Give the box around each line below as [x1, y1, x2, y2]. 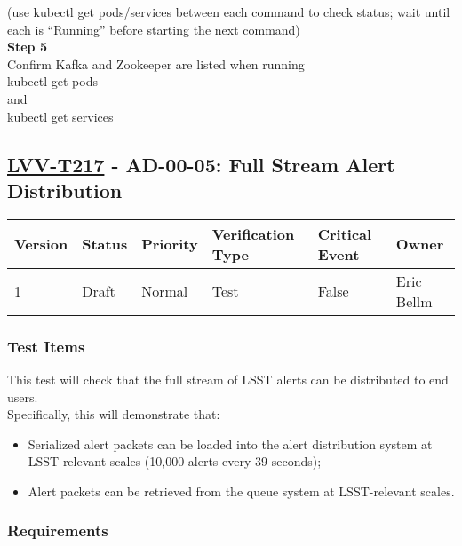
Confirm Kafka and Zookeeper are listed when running [7, 54, 305, 73]
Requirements [7, 519, 108, 542]
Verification [211, 223, 295, 244]
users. [7, 387, 38, 406]
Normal [141, 281, 188, 302]
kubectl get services [7, 107, 114, 125]
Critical [317, 223, 372, 244]
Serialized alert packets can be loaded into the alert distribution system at [28, 434, 433, 453]
